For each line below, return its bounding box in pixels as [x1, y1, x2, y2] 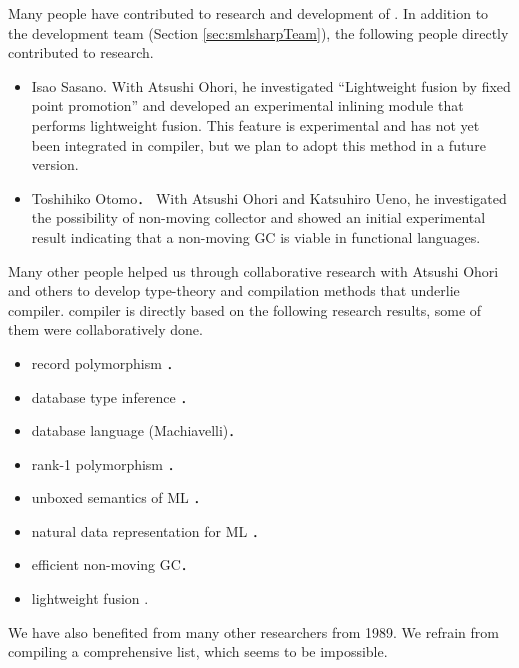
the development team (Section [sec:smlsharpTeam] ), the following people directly [8, 22, 509, 43]
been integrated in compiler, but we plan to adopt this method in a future [31, 134, 486, 155]
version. [31, 154, 79, 175]
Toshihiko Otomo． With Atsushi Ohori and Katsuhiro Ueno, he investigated [31, 187, 507, 208]
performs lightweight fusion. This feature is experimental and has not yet [31, 114, 480, 135]
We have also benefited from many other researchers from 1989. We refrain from [8, 621, 499, 642]
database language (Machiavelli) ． [31, 420, 243, 441]
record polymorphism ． [31, 352, 181, 373]
